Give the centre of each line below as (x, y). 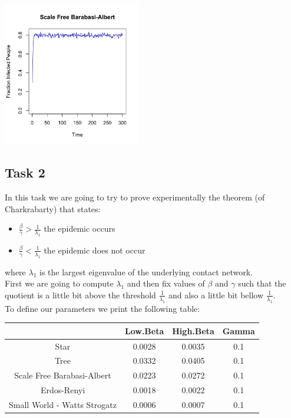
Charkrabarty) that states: (53, 208)
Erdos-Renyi (63, 390)
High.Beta (193, 330)
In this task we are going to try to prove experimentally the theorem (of (135, 197)
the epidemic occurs (80, 228)
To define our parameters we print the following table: (102, 308)
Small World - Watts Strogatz (63, 404)
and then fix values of (166, 283)
